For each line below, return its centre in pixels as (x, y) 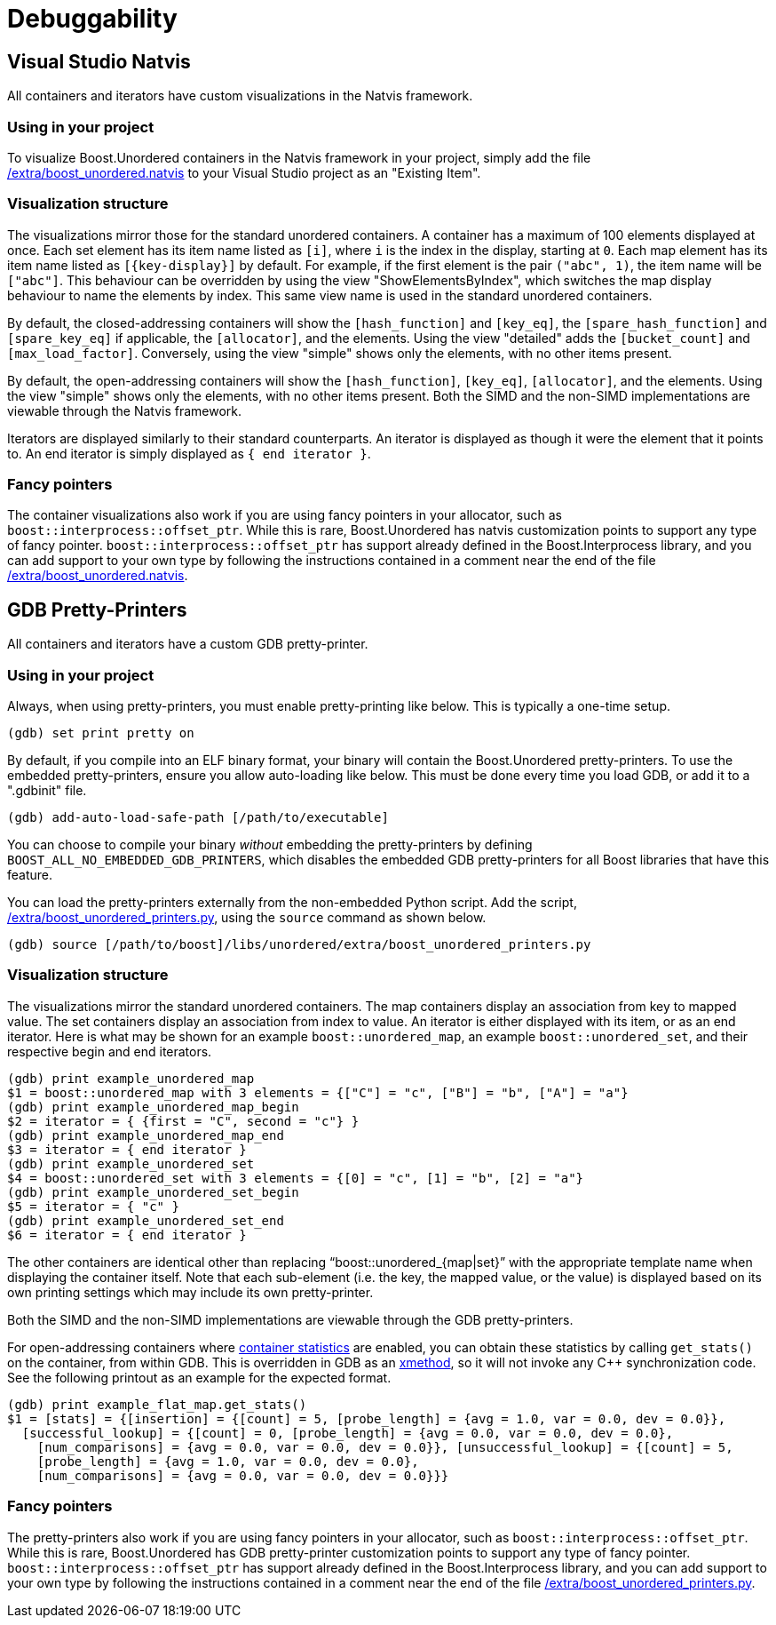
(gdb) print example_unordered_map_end (146, 1135)
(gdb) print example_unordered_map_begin (153, 1107)
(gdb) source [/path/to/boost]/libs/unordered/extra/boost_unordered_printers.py (299, 945)
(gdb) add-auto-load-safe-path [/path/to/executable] (198, 818)
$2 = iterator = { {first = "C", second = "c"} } (183, 1121)
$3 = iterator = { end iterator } (127, 1149)
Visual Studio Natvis (99, 61)
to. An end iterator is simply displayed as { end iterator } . (189, 453)
